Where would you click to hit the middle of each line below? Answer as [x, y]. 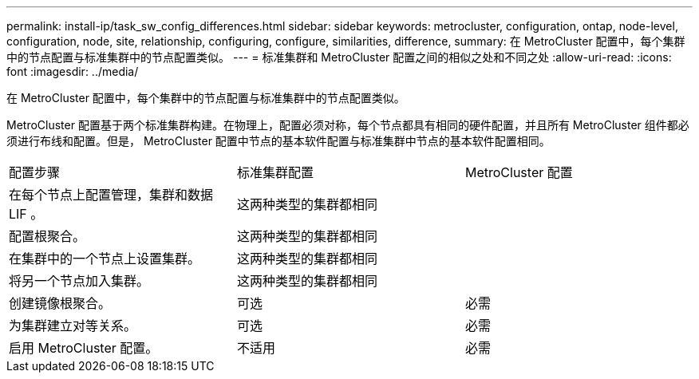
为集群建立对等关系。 [73, 326]
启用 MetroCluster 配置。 [84, 348]
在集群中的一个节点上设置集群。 [105, 259]
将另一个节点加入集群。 [79, 281]
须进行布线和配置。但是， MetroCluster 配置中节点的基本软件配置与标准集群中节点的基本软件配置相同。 [278, 141]
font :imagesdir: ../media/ [73, 71]
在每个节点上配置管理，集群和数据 [111, 195]
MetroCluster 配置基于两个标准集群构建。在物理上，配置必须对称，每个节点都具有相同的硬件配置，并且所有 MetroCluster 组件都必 [348, 125]
